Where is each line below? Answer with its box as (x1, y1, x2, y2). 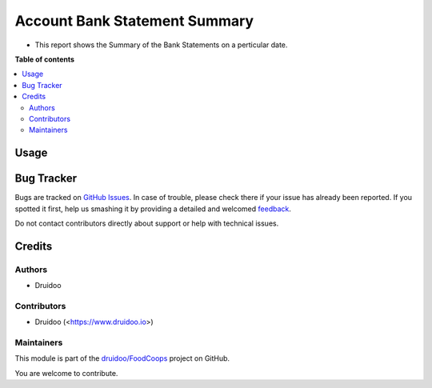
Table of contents (14, 54, 75, 64)
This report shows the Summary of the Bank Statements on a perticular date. (34, 40, 288, 50)
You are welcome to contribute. (14, 368, 118, 378)
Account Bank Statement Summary (14, 12, 254, 30)
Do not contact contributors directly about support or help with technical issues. (14, 218, 279, 228)
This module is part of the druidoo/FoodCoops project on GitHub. (14, 354, 230, 363)
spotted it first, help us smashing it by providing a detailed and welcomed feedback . (14, 204, 292, 214)
